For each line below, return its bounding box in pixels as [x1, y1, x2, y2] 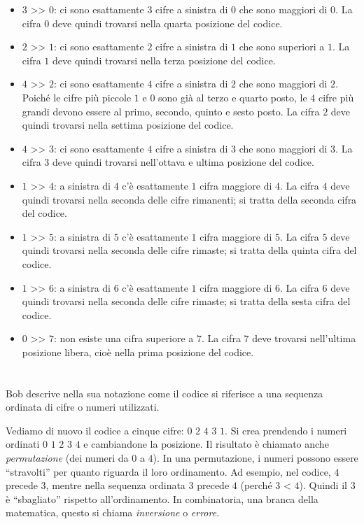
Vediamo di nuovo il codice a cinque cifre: [6, 423, 184, 437]
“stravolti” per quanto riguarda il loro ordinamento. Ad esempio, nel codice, [6, 464, 331, 479]
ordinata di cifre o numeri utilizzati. [6, 399, 160, 414]
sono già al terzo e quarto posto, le [158, 90, 307, 104]
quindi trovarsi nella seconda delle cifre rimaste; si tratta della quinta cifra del [22, 243, 357, 257]
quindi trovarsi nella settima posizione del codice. [22, 118, 234, 132]
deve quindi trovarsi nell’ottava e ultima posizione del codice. [52, 155, 314, 169]
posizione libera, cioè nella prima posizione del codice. [22, 344, 254, 359]
